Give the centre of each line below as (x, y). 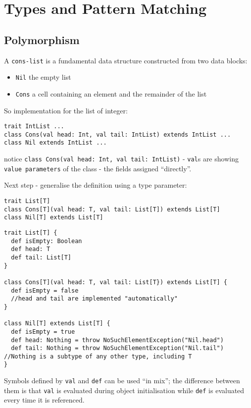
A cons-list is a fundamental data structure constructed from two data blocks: (126, 60)
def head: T (31, 249)
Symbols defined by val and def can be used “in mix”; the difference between (122, 381)
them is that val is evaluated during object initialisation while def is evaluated (124, 390)
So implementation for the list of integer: (66, 110)
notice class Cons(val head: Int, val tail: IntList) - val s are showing (121, 159)
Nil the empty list (43, 77)
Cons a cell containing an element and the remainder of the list (111, 93)
